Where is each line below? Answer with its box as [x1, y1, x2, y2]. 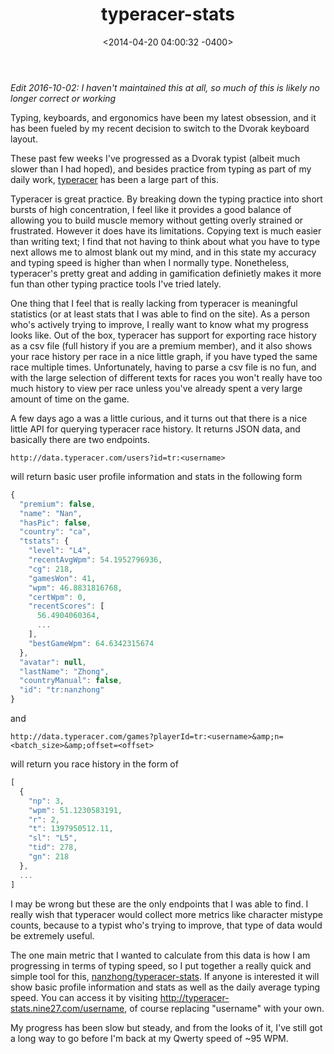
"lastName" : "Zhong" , [19, 666, 110, 677]
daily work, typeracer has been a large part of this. [10, 173, 219, 185]
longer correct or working [10, 92, 117, 104]
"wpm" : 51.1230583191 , [28, 805, 123, 815]
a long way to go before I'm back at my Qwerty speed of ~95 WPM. [10, 1032, 289, 1044]
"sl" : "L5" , [28, 833, 78, 843]
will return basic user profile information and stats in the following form [10, 470, 303, 482]
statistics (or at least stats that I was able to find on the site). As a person [10, 308, 310, 320]
